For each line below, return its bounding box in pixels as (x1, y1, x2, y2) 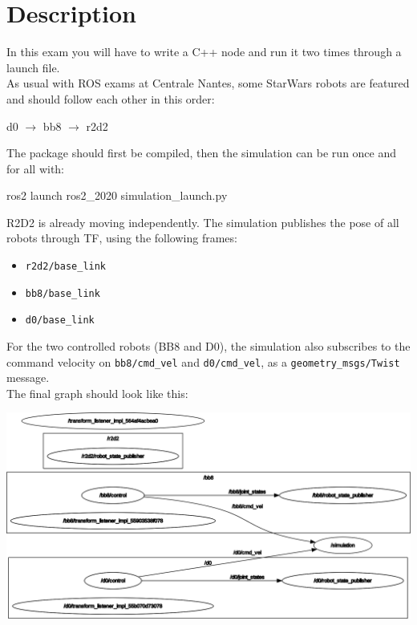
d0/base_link (25, 315, 95, 327)
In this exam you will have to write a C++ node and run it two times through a (6, 43, 402, 60)
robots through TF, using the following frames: (6, 229, 237, 246)
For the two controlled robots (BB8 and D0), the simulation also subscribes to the (6, 338, 411, 355)
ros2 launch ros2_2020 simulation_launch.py (6, 187, 228, 204)
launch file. (6, 59, 60, 75)
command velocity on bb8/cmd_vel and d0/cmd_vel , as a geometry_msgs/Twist (6, 353, 400, 370)
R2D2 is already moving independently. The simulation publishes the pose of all (6, 213, 399, 230)
